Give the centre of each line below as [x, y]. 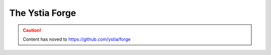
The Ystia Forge [43, 13]
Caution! [32, 30]
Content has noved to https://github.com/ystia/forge [77, 39]
